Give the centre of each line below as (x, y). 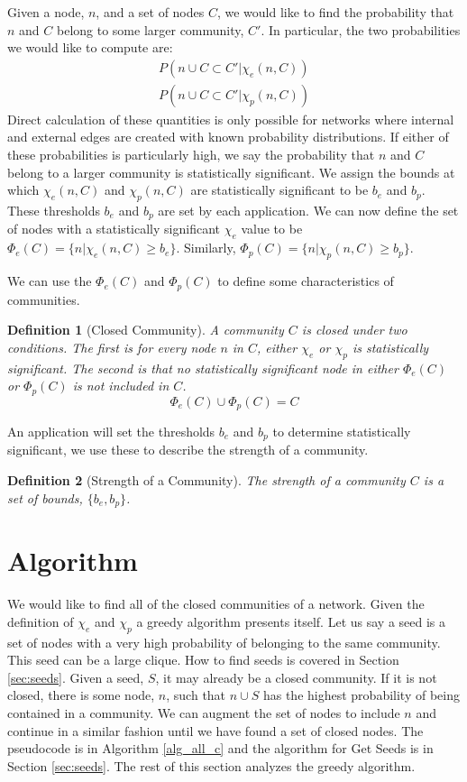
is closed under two (354, 330)
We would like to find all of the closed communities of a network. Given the (216, 604)
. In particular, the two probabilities (361, 29)
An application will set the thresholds (111, 431)
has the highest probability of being (361, 695)
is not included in (121, 386)
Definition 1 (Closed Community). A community (146, 330)
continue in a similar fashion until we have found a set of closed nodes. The (215, 730)
